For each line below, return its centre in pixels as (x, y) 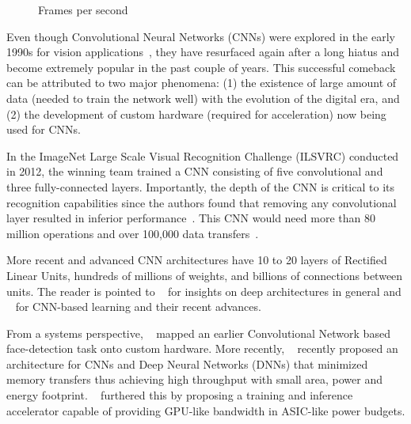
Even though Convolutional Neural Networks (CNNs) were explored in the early (201, 36)
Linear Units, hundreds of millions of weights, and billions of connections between (205, 275)
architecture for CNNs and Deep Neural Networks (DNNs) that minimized (187, 363)
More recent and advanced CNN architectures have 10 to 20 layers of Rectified (197, 260)
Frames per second (83, 9)
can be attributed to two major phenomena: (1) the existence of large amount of (202, 83)
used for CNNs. (44, 129)
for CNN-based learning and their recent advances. (138, 307)
